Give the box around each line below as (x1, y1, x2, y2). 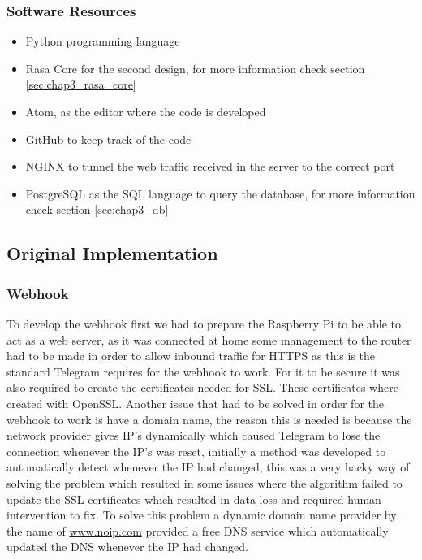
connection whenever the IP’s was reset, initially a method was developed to (6, 442, 386, 459)
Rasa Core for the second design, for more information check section (25, 59, 365, 76)
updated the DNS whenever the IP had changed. (6, 538, 248, 555)
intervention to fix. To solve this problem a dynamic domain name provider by (6, 506, 397, 523)
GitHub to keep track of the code (25, 130, 192, 147)
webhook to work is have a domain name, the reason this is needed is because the (6, 410, 412, 428)
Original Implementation (6, 241, 218, 266)
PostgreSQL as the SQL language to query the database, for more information (25, 184, 416, 202)
